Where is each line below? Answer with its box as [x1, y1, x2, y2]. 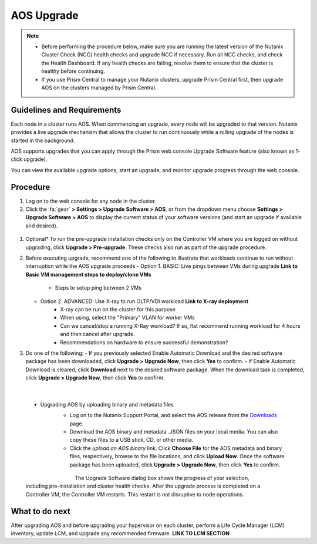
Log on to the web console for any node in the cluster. [25, 197, 157, 204]
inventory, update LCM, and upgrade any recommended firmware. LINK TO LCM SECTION [11, 530, 230, 537]
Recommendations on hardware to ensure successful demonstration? [60, 338, 228, 346]
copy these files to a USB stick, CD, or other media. [69, 436, 194, 444]
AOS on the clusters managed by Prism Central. [41, 84, 157, 91]
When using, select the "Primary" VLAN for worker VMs [60, 314, 195, 321]
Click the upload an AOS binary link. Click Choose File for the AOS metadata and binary [69, 444, 282, 452]
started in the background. [11, 137, 76, 144]
